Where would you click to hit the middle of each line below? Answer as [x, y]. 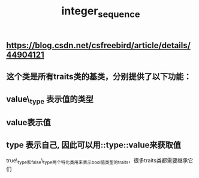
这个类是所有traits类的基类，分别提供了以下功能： [99, 77]
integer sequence [101, 12]
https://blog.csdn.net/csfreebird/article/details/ [98, 45]
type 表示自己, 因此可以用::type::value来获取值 [94, 145]
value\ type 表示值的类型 [50, 100]
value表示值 [28, 122]
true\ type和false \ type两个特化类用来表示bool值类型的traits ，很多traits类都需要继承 [97, 161]
